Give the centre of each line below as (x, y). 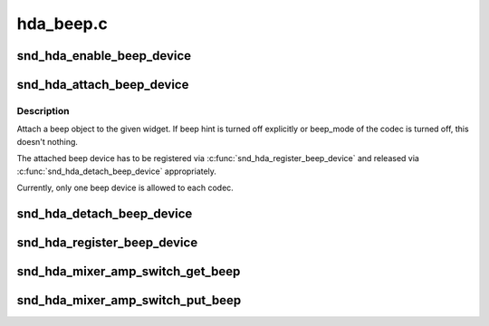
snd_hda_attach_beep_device (103, 85)
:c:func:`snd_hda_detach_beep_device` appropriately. (117, 171)
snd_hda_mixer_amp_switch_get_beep (129, 271)
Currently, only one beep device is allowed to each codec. (125, 187)
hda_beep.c (62, 24)
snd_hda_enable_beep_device (104, 56)
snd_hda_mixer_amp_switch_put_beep (129, 300)
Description (43, 110)
